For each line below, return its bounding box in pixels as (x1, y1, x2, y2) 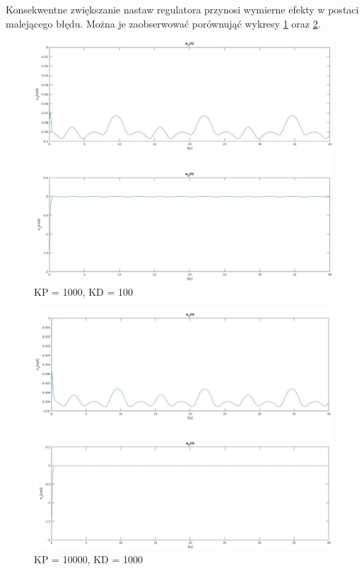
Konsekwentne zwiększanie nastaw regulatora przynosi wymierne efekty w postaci (6, 2, 359, 16)
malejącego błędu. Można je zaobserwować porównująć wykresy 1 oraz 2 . (6, 16, 321, 30)
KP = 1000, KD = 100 (34, 284, 133, 299)
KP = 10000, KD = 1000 (34, 551, 143, 566)
